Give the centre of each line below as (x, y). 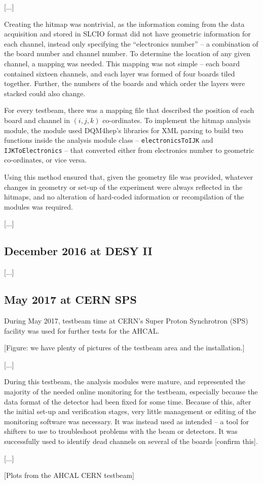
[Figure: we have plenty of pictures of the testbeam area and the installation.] (124, 348)
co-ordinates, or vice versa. (46, 160)
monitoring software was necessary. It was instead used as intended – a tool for (127, 421)
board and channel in (37, 120)
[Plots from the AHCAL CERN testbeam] (69, 475)
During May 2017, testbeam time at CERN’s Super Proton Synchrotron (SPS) (126, 320)
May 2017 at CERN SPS (71, 299)
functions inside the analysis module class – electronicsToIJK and (109, 140)
